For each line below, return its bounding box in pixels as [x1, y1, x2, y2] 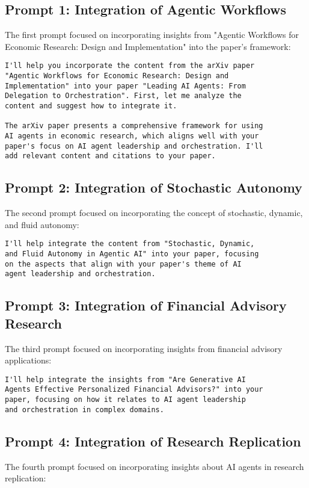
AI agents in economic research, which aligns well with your [5, 131, 259, 140]
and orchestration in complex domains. [5, 405, 164, 414]
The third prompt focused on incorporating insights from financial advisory [5, 342, 283, 354]
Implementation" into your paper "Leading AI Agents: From [5, 81, 246, 90]
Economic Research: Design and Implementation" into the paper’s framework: [5, 40, 291, 52]
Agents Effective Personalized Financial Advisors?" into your [5, 385, 263, 394]
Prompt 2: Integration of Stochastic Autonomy [5, 178, 302, 197]
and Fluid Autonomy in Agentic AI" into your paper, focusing [5, 250, 259, 258]
